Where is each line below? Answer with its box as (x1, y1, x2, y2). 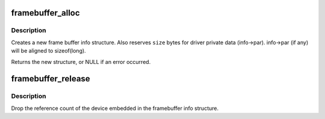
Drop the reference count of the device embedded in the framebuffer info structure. (11, 105, 219, 112)
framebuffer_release (11, 74, 90, 84)
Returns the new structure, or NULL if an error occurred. (11, 58, 151, 65)
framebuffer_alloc (11, 8, 81, 18)
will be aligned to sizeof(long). (11, 47, 87, 54)
